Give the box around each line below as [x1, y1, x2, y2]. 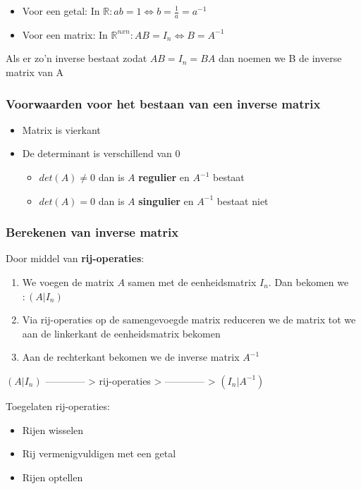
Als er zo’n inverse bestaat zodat [6, 51, 147, 66]
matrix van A [6, 65, 64, 80]
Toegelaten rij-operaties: [6, 398, 110, 413]
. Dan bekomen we [268, 275, 349, 290]
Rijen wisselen [22, 422, 84, 437]
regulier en [138, 170, 190, 185]
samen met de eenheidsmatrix [128, 275, 257, 290]
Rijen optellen [22, 469, 83, 484]
